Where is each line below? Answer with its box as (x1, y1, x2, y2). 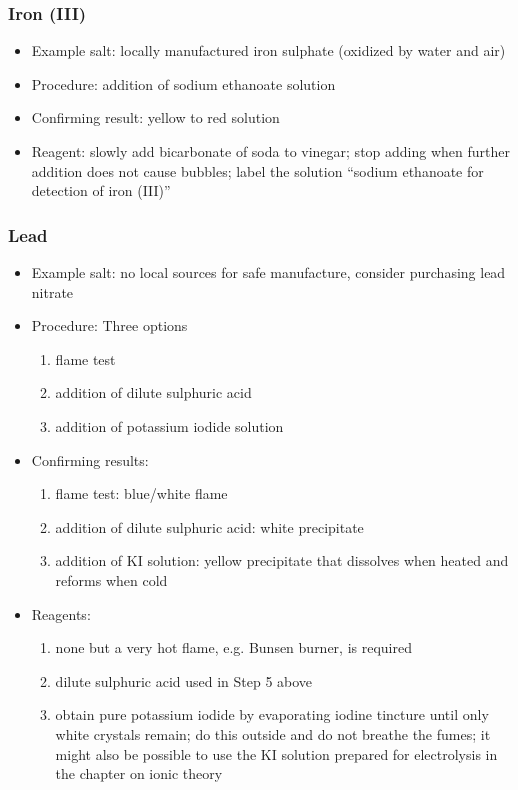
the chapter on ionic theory (55, 763, 223, 784)
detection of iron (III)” (31, 180, 171, 201)
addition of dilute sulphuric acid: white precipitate (55, 516, 364, 537)
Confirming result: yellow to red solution (31, 107, 280, 128)
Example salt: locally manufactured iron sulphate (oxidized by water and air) (31, 40, 506, 61)
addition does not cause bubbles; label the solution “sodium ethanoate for (31, 160, 484, 181)
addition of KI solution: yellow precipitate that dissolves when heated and (55, 550, 509, 571)
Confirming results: (31, 449, 149, 470)
